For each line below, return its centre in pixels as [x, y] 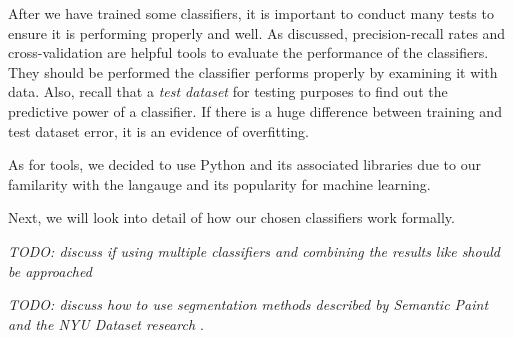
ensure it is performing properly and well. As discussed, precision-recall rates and [257, 32]
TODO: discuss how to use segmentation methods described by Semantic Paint [248, 304]
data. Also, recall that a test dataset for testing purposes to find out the [228, 91]
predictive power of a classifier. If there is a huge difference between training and [255, 110]
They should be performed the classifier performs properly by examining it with [253, 71]
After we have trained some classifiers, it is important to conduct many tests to [251, 13]
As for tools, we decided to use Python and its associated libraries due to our [244, 164]
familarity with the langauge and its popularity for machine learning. [219, 183]
